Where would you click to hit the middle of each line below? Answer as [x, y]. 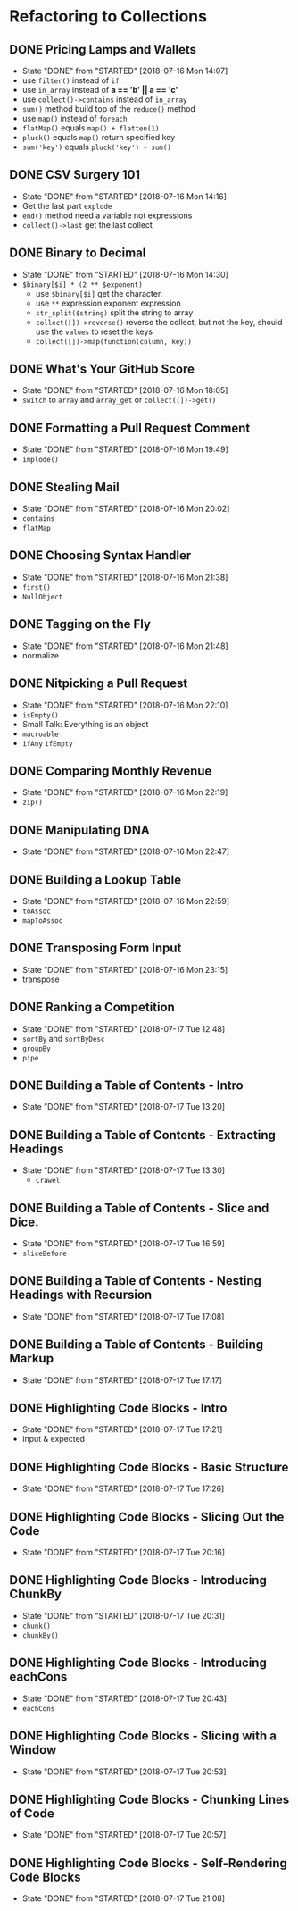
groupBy [36, 1048]
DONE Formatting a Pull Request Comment [130, 427]
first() [36, 587]
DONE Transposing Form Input [95, 948]
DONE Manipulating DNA [79, 830]
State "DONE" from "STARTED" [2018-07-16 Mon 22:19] [125, 792]
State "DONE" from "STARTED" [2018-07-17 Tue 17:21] [122, 1429]
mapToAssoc [42, 921]
